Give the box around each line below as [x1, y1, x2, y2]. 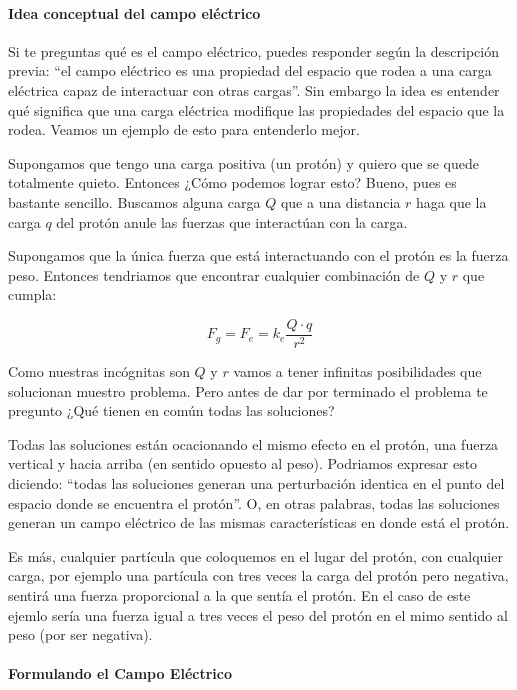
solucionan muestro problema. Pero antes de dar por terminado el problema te [8, 380, 488, 401]
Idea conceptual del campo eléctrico [8, 2, 261, 23]
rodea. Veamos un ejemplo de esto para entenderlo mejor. [8, 119, 360, 140]
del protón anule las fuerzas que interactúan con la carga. [56, 211, 408, 232]
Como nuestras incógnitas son [8, 360, 190, 381]
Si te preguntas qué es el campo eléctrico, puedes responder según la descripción [8, 40, 500, 61]
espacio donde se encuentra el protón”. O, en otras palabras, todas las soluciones [8, 492, 500, 513]
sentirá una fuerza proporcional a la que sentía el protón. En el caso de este [8, 584, 471, 605]
